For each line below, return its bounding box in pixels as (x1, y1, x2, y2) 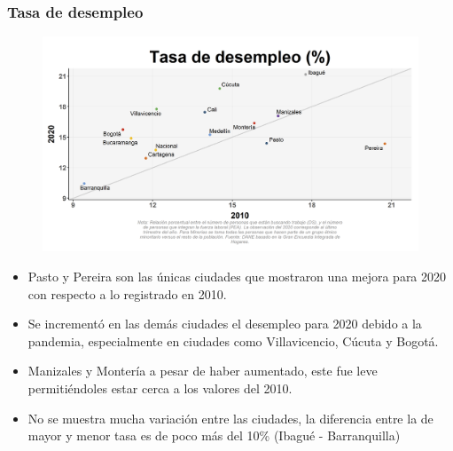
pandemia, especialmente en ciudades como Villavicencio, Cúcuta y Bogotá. (27, 331, 439, 350)
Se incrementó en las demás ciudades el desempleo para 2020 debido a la (27, 314, 422, 333)
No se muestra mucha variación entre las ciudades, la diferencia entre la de (27, 408, 433, 427)
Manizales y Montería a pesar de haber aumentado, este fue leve (27, 361, 378, 380)
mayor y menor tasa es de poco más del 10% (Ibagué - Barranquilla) (27, 426, 401, 445)
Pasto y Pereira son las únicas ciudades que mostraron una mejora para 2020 (27, 267, 447, 286)
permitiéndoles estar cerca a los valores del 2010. (27, 379, 293, 397)
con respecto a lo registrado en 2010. (27, 284, 227, 303)
